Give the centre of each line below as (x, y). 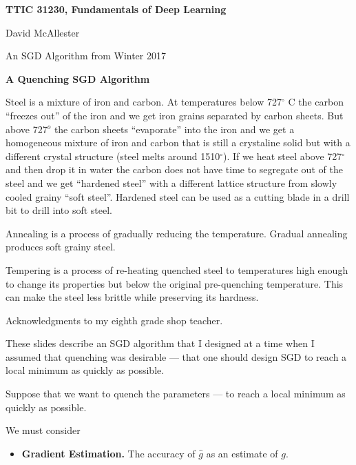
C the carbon (316, 102)
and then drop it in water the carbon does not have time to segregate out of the (174, 169)
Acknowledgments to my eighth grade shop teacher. (114, 320)
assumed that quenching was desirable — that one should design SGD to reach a (176, 356)
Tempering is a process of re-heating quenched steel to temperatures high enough (177, 269)
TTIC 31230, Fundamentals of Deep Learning (116, 9)
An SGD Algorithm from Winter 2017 (86, 56)
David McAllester (43, 32)
